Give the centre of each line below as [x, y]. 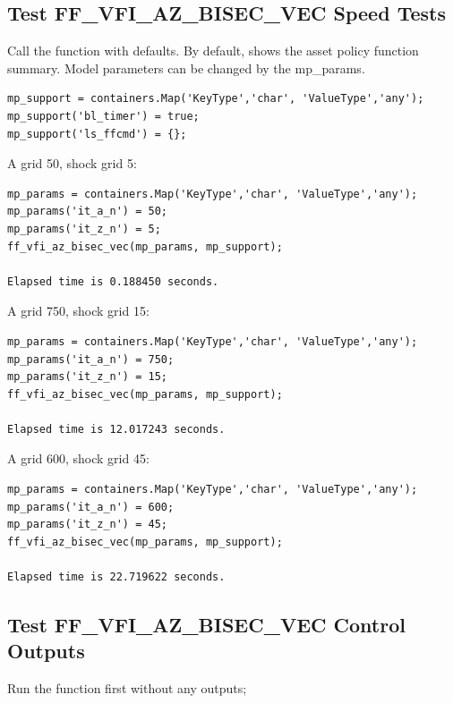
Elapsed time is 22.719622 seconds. [116, 577]
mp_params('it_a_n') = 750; [91, 359]
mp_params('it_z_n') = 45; [87, 525]
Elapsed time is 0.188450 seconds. [113, 281]
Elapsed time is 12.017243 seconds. [116, 429]
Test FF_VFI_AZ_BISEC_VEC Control [206, 625]
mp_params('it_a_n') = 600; [91, 507]
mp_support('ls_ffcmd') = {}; [97, 134]
